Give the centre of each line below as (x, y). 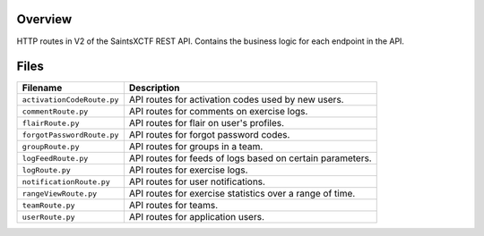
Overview (44, 19)
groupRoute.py (51, 146)
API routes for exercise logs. (188, 170)
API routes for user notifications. (197, 181)
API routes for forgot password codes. (209, 135)
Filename (42, 88)
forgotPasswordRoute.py (70, 135)
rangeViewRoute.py (60, 194)
